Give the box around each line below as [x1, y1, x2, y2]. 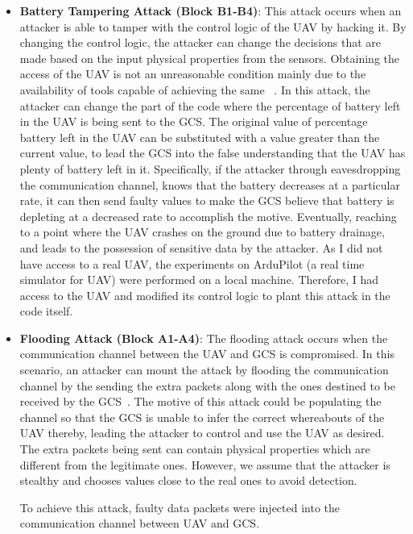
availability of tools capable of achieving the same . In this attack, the [19, 81, 370, 98]
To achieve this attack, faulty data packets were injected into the [19, 499, 341, 515]
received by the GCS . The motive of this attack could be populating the [19, 393, 382, 410]
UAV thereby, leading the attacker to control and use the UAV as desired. [19, 424, 385, 441]
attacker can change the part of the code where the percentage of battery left [19, 97, 401, 114]
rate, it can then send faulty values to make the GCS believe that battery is [19, 192, 394, 209]
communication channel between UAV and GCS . [19, 515, 260, 532]
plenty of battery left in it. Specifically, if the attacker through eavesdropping [19, 160, 401, 177]
